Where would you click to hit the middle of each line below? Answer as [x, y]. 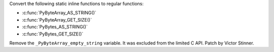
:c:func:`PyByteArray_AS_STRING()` [59, 13]
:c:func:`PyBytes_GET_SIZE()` [53, 34]
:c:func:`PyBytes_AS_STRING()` [55, 27]
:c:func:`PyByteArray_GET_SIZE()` [57, 19]
